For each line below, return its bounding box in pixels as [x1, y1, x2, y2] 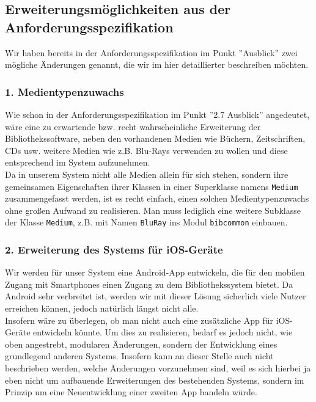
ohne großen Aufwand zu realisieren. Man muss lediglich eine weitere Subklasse [5, 203, 301, 216]
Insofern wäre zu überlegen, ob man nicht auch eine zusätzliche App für [5, 313, 273, 326]
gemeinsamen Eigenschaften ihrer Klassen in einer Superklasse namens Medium [5, 180, 298, 192]
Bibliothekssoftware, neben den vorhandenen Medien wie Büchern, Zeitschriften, [5, 132, 306, 145]
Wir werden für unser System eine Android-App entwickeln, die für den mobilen [5, 266, 305, 279]
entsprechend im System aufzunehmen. [5, 156, 150, 169]
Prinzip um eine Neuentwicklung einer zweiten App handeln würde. [5, 386, 257, 398]
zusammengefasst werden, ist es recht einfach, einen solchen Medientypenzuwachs [5, 192, 309, 205]
